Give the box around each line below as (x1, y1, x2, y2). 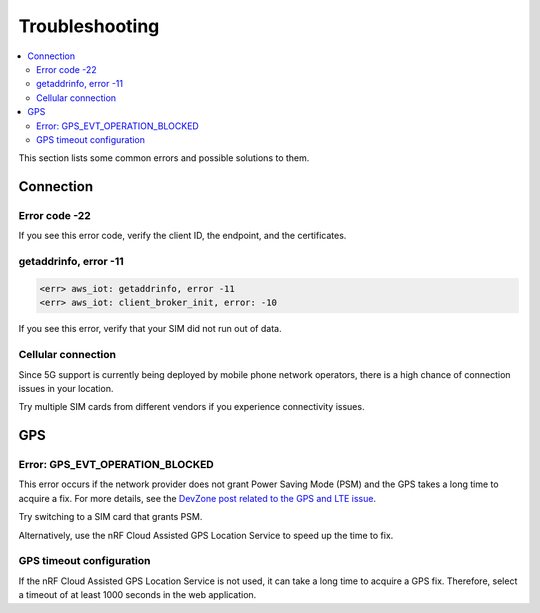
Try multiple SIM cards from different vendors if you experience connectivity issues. (18, 401, 365, 413)
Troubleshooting (18, 15, 160, 37)
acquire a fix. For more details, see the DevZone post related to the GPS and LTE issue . (18, 492, 377, 504)
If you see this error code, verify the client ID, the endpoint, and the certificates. (18, 230, 347, 242)
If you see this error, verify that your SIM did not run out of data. (18, 323, 282, 335)
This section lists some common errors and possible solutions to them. (18, 152, 310, 164)
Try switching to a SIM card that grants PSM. (18, 511, 203, 523)
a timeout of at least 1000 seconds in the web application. (18, 589, 257, 601)
